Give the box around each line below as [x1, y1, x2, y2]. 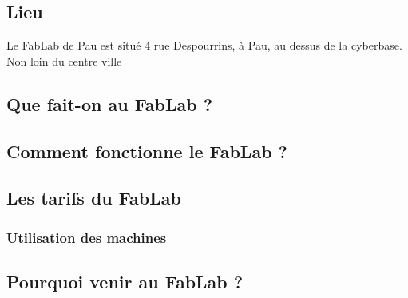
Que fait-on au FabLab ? [6, 91, 213, 116]
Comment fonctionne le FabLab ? [6, 138, 288, 163]
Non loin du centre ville [6, 52, 122, 69]
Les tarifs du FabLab [6, 185, 181, 210]
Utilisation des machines [6, 227, 167, 247]
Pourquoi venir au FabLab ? [6, 268, 244, 293]
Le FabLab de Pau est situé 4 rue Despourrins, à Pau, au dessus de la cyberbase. [6, 37, 402, 54]
